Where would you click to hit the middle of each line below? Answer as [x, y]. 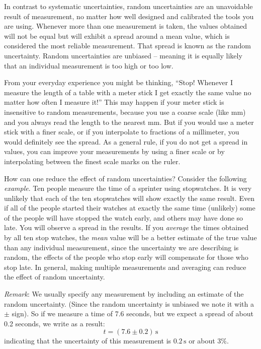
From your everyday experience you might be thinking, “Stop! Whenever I [119, 82]
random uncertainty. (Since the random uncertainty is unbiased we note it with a [129, 303]
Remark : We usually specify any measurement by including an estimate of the [124, 294]
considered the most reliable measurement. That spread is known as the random [128, 46]
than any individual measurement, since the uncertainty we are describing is [121, 247]
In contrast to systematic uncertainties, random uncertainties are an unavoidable [128, 6]
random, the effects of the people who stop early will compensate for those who [126, 257]
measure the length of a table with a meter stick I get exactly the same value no [128, 92]
